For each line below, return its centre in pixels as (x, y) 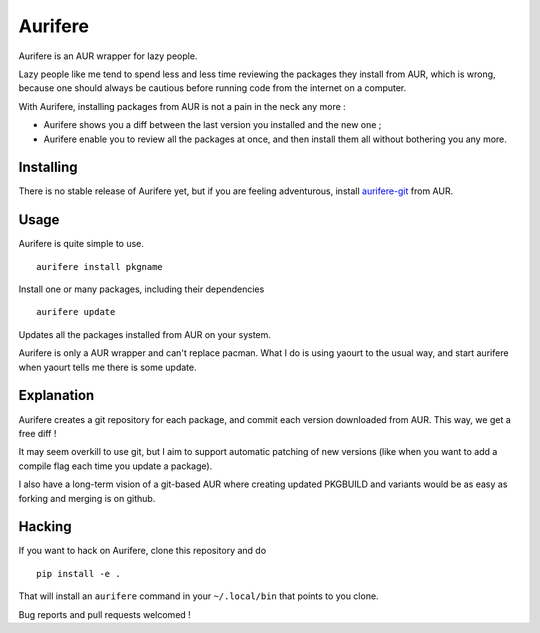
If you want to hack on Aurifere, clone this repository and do (142, 551)
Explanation (56, 395)
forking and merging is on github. (87, 498)
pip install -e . (78, 573)
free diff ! (37, 433)
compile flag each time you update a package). (115, 466)
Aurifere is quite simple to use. (81, 244)
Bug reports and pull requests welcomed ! (105, 614)
